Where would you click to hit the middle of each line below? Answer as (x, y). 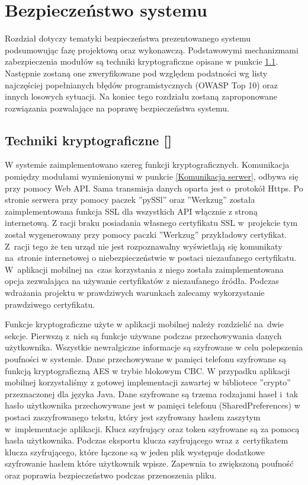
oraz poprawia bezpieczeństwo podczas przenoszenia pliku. (111, 475)
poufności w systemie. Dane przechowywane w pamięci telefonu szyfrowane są (146, 358)
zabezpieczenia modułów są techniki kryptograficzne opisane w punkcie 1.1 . (142, 61)
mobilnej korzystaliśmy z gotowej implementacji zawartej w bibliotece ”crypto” (148, 382)
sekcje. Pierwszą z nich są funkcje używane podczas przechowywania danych (143, 335)
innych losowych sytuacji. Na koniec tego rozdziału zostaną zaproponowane (141, 96)
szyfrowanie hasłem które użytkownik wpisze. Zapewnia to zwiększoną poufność (149, 463)
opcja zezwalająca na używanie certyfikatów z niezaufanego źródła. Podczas (142, 281)
